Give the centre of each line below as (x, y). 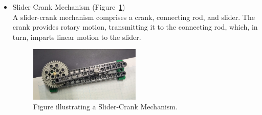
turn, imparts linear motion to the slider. (77, 37)
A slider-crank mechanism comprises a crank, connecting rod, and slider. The (134, 17)
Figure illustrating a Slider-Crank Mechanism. (105, 107)
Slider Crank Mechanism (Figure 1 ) (69, 7)
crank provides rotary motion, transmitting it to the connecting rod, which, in (135, 27)
